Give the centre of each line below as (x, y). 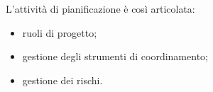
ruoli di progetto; (60, 32)
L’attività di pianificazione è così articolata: (100, 8)
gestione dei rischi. (62, 80)
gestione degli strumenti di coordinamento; (115, 56)
